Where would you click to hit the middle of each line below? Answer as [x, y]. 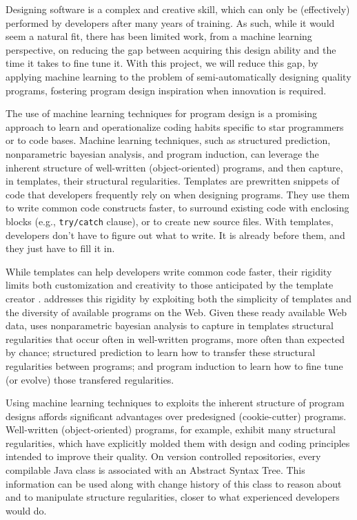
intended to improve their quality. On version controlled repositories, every [163, 456]
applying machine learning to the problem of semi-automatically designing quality [178, 76]
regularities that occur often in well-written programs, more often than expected [175, 339]
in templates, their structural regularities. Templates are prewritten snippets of [173, 181]
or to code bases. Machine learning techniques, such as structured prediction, [168, 140]
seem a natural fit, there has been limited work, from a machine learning [159, 36]
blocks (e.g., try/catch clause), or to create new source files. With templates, [170, 221]
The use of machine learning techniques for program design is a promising [162, 113]
